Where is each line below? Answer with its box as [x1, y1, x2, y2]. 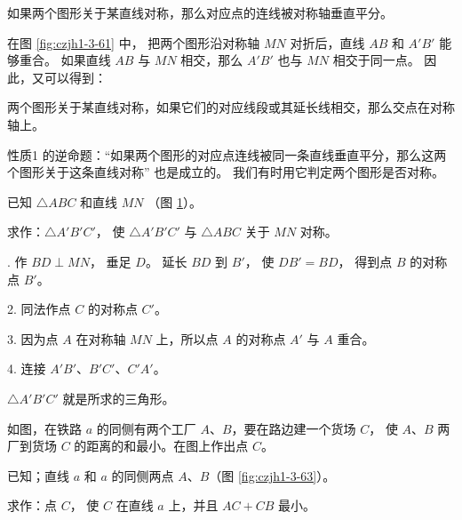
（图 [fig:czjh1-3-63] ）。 [209, 466, 336, 484]
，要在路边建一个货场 [231, 419, 356, 437]
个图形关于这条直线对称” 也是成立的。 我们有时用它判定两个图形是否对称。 [7, 163, 444, 181]
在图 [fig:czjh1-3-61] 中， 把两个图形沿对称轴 [7, 33, 260, 52]
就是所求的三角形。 [62, 388, 175, 407]
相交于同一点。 [332, 51, 420, 69]
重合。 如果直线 [19, 51, 111, 69]
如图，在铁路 [7, 419, 82, 437]
